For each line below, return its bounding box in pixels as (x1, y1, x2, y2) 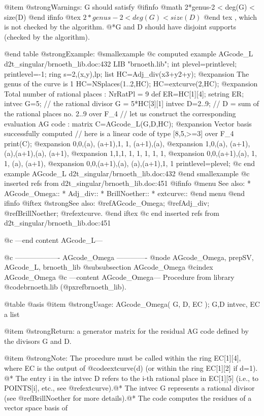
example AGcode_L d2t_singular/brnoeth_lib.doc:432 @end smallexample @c (4, 168, 250, 178)
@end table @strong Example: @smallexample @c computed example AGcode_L (4, 48, 253, 59)
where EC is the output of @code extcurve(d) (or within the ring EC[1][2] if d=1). (4, 363, 258, 373)
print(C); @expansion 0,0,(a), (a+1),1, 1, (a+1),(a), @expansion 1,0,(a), (4, 138, 228, 148)
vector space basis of (4, 402, 68, 413)
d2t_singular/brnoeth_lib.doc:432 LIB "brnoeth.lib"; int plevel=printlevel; (4, 58, 237, 69)
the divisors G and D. (4, 335, 72, 346)
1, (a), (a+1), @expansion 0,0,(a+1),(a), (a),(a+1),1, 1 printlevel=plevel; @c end (4, 157, 255, 168)
